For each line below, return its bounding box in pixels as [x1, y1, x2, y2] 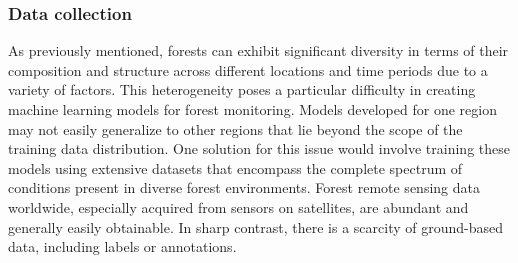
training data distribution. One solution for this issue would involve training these [8, 138, 510, 159]
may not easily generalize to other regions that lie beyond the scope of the [8, 118, 463, 139]
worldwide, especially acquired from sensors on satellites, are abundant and [8, 196, 469, 217]
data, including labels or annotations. [8, 236, 237, 257]
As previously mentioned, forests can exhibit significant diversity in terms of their [8, 40, 509, 61]
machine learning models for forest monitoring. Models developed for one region [8, 99, 497, 119]
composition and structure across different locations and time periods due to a [8, 59, 488, 80]
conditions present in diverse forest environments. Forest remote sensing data [8, 177, 480, 198]
